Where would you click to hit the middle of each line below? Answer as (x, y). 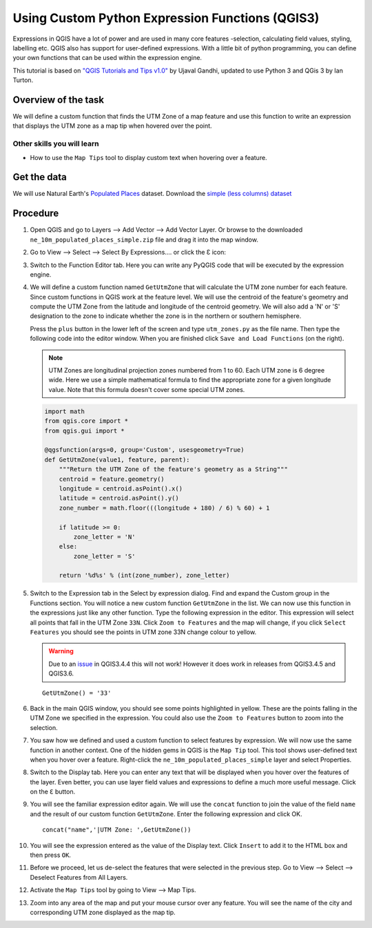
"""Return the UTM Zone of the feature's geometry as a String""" (174, 470)
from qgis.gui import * (85, 431)
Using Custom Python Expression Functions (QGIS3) (166, 18)
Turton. (23, 80)
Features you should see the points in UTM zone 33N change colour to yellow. (143, 632)
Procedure (36, 214)
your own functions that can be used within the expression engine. (107, 58)
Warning (61, 651)
